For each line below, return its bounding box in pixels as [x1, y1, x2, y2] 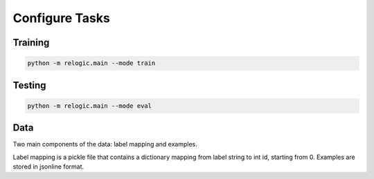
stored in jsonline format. [12, 162, 84, 171]
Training [12, 37, 50, 48]
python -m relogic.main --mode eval [27, 102, 152, 110]
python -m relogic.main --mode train [27, 59, 156, 67]
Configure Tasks [12, 10, 110, 26]
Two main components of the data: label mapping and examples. [12, 140, 197, 149]
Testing [12, 79, 46, 91]
